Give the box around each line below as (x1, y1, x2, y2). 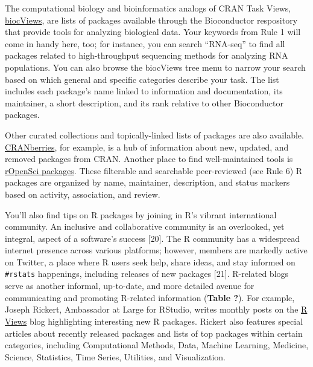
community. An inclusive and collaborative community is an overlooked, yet (5, 220, 285, 233)
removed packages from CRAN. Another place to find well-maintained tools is (5, 152, 293, 165)
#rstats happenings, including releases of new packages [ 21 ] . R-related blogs (5, 267, 289, 280)
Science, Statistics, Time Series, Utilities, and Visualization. (5, 350, 226, 363)
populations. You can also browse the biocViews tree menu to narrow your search (5, 60, 306, 73)
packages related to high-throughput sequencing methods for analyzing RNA (5, 49, 288, 62)
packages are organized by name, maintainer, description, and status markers (5, 176, 290, 189)
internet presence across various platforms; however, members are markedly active (5, 244, 308, 256)
